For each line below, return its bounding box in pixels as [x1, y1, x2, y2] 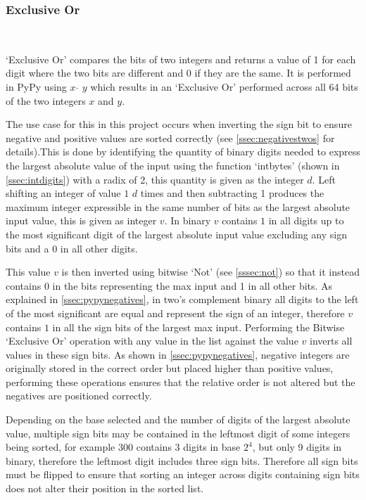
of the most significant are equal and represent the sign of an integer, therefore [6, 305, 345, 320]
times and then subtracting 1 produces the [140, 186, 324, 200]
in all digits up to [268, 213, 344, 228]
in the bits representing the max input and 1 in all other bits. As [52, 278, 333, 293]
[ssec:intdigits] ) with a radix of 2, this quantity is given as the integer [6, 172, 304, 186]
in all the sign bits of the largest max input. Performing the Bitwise [52, 319, 345, 334]
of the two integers [6, 93, 86, 108]
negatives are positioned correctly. [6, 388, 152, 403]
